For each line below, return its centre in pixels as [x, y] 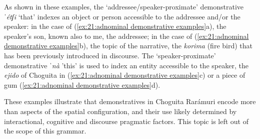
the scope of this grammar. [45, 131]
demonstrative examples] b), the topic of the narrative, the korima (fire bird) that [128, 46]
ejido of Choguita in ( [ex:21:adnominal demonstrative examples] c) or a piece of [125, 75]
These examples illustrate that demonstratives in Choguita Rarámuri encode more [130, 101]
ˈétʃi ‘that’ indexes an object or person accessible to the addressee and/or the [122, 16]
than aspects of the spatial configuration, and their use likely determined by [120, 111]
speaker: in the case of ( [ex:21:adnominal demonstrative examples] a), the [115, 26]
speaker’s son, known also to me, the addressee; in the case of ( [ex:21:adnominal [126, 36]
